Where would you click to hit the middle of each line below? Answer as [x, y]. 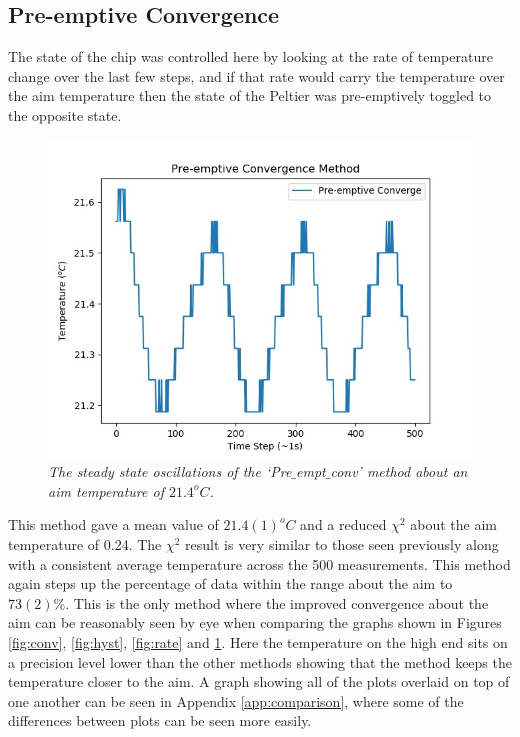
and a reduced [343, 524]
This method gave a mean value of [113, 524]
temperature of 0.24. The [85, 543]
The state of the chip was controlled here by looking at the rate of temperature [250, 56]
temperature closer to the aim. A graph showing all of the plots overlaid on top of [259, 681]
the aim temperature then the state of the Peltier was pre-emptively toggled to [250, 95]
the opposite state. [65, 114]
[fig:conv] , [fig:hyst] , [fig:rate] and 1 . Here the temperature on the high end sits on [258, 641]
